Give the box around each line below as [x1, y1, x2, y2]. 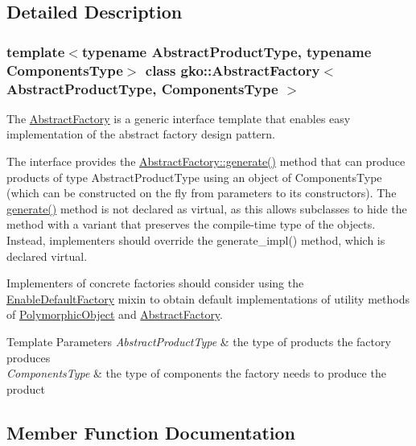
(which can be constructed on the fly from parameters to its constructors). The [6, 184, 397, 201]
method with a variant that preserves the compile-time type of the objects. [6, 216, 376, 233]
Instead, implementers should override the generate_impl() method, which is [6, 232, 385, 248]
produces [6, 349, 51, 365]
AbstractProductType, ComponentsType [6, 78, 278, 98]
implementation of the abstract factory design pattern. [6, 126, 275, 142]
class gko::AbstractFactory [145, 60, 320, 80]
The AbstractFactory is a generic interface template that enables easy [6, 109, 351, 126]
